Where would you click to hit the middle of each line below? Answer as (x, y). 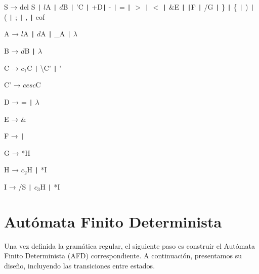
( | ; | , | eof (25, 16)
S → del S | (23, 7)
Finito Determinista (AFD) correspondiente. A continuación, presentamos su (123, 256)
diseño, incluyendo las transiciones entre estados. (80, 265)
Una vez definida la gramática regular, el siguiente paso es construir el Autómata (129, 245)
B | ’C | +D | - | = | (97, 7)
